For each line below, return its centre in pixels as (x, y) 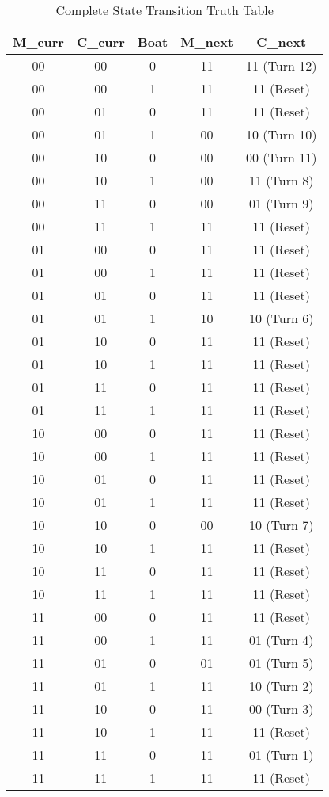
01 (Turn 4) (282, 640)
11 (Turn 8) (282, 180)
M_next (207, 42)
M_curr (38, 42)
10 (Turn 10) (282, 134)
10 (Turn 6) (282, 318)
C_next (282, 42)
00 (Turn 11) (282, 157)
